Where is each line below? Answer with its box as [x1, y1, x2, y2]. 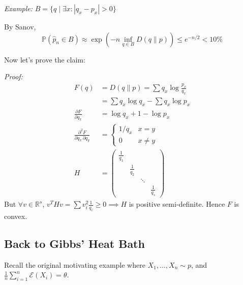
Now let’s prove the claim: [4, 54, 85, 65]
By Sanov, [4, 21, 36, 31]
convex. [4, 210, 27, 221]
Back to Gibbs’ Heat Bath [4, 235, 145, 251]
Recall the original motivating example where [4, 259, 145, 270]
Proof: [4, 71, 23, 82]
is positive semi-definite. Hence [129, 199, 225, 209]
